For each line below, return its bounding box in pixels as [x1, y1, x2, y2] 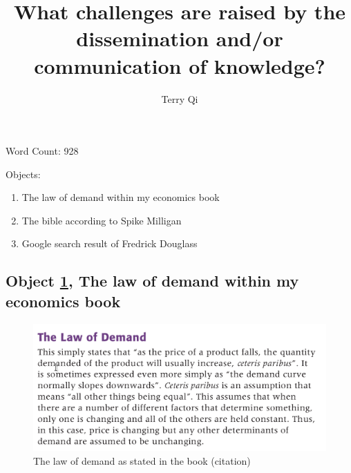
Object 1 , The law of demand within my [6, 270, 299, 291]
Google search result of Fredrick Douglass [21, 236, 198, 251]
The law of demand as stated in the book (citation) [33, 453, 251, 467]
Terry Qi [161, 91, 198, 106]
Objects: [6, 166, 41, 181]
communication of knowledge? [34, 51, 325, 79]
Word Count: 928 [6, 144, 79, 158]
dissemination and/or [76, 24, 283, 52]
